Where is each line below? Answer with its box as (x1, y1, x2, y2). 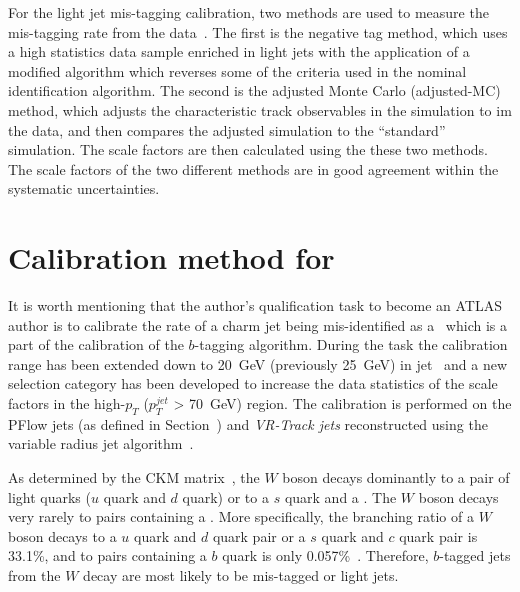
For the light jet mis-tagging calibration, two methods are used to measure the (8, 2, 489, 22)
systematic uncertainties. (8, 178, 160, 199)
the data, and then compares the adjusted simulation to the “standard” (8, 119, 446, 140)
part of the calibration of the (8, 334, 184, 355)
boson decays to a (8, 525, 117, 546)
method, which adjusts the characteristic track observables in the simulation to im (8, 99, 512, 120)
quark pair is (399, 525, 478, 546)
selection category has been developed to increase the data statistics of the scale (8, 373, 498, 394)
